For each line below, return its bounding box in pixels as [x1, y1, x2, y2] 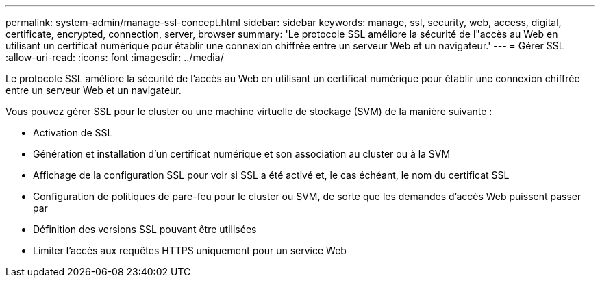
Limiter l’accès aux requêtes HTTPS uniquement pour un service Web [33, 245, 347, 256]
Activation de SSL [33, 127, 113, 138]
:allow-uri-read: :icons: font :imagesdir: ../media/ [5, 51, 224, 63]
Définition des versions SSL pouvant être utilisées [33, 223, 257, 235]
